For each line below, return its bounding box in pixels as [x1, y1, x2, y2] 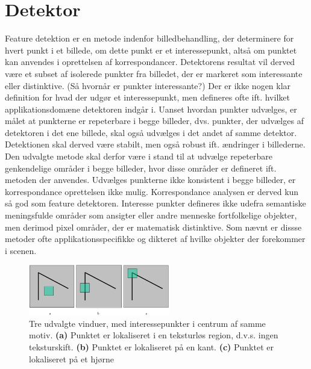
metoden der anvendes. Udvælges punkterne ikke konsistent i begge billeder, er [5, 173, 296, 186]
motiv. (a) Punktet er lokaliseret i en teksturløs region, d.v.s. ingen [29, 329, 278, 341]
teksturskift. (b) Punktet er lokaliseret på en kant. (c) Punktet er [29, 341, 274, 353]
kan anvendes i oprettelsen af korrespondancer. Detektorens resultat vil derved [5, 55, 295, 68]
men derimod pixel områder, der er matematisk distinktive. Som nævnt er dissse [5, 220, 302, 233]
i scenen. [5, 244, 37, 256]
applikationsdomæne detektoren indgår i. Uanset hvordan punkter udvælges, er [5, 102, 297, 115]
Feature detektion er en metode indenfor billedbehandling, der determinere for [5, 32, 294, 45]
